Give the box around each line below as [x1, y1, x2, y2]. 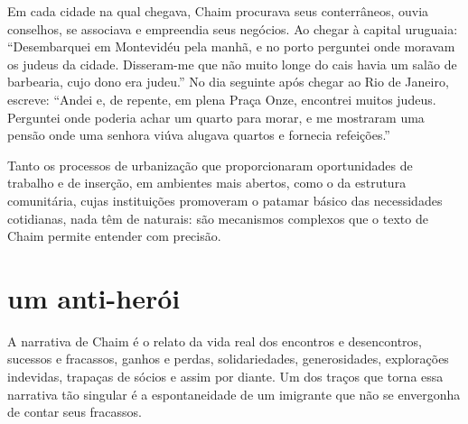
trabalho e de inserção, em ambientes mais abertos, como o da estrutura [7, 173, 407, 192]
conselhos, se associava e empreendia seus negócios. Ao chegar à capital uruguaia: [7, 19, 458, 38]
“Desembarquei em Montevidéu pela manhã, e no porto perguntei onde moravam [7, 37, 455, 56]
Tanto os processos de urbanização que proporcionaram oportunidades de [7, 155, 413, 174]
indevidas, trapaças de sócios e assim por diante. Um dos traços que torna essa [7, 367, 444, 386]
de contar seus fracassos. [7, 402, 142, 421]
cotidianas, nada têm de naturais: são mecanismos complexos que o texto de [7, 208, 428, 227]
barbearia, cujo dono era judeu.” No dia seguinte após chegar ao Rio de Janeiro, [7, 72, 449, 91]
